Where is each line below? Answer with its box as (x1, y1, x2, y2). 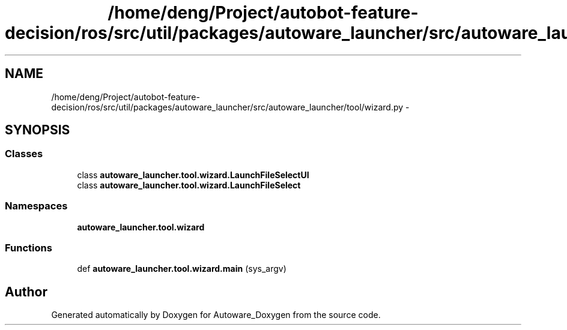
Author (5, 284, 47, 299)
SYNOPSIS (5, 122, 70, 138)
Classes (5, 148, 43, 160)
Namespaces (5, 200, 68, 212)
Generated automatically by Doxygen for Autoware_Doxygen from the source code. (51, 310, 381, 320)
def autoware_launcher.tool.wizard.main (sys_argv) (77, 263, 287, 274)
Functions (5, 241, 52, 254)
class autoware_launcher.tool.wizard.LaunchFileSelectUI (77, 169, 309, 180)
